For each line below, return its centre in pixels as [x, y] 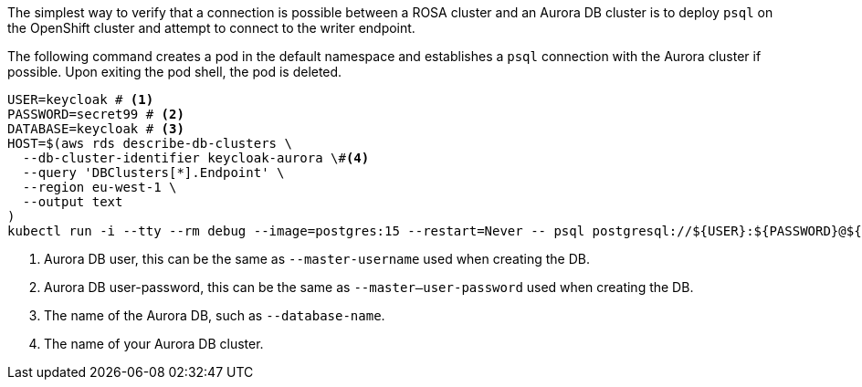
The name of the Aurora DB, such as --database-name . [215, 315]
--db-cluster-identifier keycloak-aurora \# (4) [196, 158]
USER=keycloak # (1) [81, 99]
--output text [73, 202]
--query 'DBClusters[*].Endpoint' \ [153, 173]
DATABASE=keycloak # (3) [96, 129]
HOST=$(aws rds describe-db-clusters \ [150, 143]
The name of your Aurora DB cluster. [154, 344]
